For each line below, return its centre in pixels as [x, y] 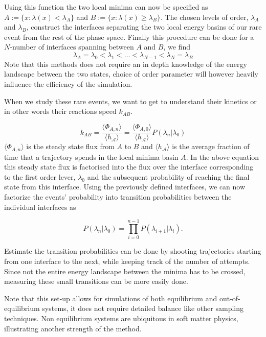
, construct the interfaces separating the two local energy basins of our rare [144, 27]
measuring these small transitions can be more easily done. [96, 281]
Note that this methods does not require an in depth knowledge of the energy [126, 64]
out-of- [230, 298]
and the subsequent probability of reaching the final [168, 176]
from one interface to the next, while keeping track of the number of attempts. [127, 261]
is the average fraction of [211, 146]
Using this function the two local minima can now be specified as [106, 7]
